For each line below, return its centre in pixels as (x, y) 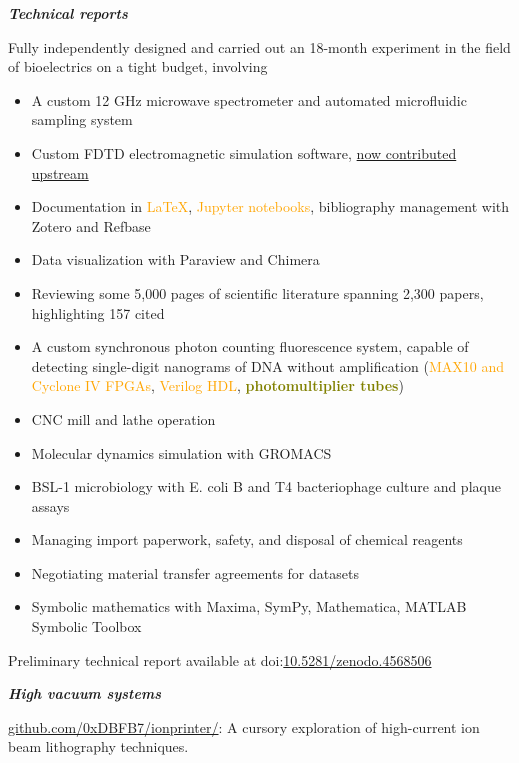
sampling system (82, 119)
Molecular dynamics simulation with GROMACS (181, 452)
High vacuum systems (84, 693)
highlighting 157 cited (98, 312)
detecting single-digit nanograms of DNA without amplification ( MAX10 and (267, 365)
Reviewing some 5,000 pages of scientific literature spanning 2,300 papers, (257, 292)
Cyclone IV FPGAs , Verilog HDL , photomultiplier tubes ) (217, 385)
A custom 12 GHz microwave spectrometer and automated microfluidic (249, 99)
